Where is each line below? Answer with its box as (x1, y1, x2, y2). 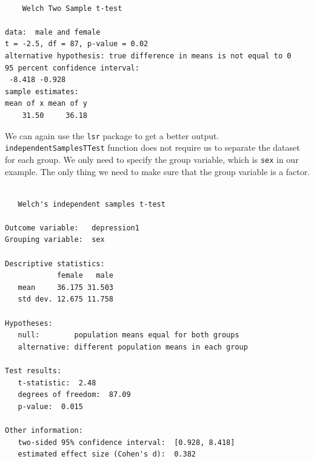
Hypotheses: (5, 319, 53, 328)
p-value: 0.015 (18, 402, 83, 411)
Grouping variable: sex (5, 235, 105, 244)
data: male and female (5, 27, 101, 36)
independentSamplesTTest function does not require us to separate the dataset (5, 141, 300, 154)
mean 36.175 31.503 (18, 283, 113, 292)
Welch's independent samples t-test (18, 199, 165, 209)
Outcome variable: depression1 (5, 223, 139, 232)
